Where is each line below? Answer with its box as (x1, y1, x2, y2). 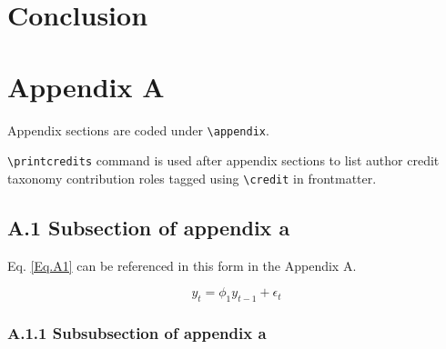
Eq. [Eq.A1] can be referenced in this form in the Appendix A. (7, 255, 357, 274)
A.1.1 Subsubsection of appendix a (7, 321, 267, 344)
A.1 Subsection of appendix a (7, 213, 290, 241)
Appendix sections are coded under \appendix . (7, 120, 269, 139)
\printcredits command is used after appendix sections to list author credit (7, 151, 440, 170)
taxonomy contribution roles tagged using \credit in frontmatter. (7, 168, 377, 187)
